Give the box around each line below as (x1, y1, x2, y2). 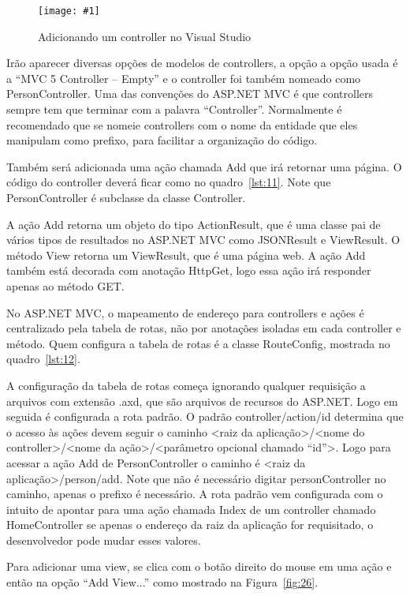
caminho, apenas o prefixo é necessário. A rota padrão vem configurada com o (6, 485, 383, 502)
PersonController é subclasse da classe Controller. (6, 189, 246, 205)
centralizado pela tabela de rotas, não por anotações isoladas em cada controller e (6, 320, 401, 336)
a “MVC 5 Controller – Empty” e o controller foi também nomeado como (6, 69, 361, 86)
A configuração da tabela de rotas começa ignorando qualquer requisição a (6, 377, 366, 393)
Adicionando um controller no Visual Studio (38, 28, 252, 44)
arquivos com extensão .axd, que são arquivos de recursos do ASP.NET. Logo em (6, 392, 398, 409)
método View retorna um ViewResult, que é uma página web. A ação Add (6, 246, 366, 263)
